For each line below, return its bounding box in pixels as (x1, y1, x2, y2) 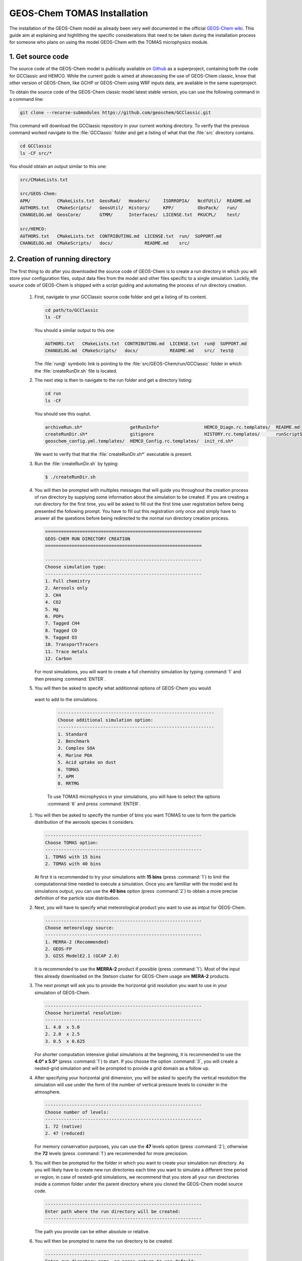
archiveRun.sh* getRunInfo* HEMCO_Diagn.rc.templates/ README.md (45, 424, 300, 430)
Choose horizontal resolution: (45, 1010, 123, 1016)
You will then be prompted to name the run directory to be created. (34, 1238, 173, 1244)
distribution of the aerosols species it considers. (34, 819, 134, 825)
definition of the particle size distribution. (34, 895, 120, 901)
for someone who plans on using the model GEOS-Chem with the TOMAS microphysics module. (9, 39, 209, 45)
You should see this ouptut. (34, 411, 92, 417)
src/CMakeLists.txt (20, 177, 68, 183)
